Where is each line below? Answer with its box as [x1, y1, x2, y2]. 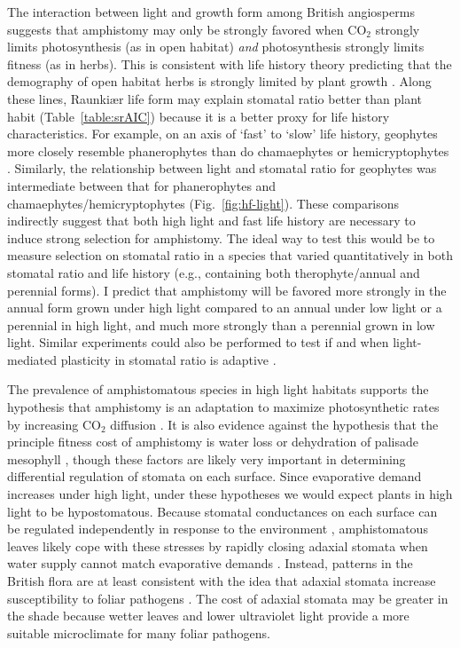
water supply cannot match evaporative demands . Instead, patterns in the [7, 554, 413, 573]
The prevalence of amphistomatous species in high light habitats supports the [7, 380, 429, 399]
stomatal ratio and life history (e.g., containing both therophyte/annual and [7, 263, 420, 281]
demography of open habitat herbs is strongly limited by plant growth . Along [7, 72, 432, 91]
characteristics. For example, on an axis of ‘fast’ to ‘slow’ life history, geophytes [7, 124, 438, 143]
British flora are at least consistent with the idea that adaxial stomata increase [7, 572, 436, 589]
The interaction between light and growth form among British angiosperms [7, 3, 415, 20]
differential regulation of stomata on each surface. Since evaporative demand [7, 467, 422, 486]
